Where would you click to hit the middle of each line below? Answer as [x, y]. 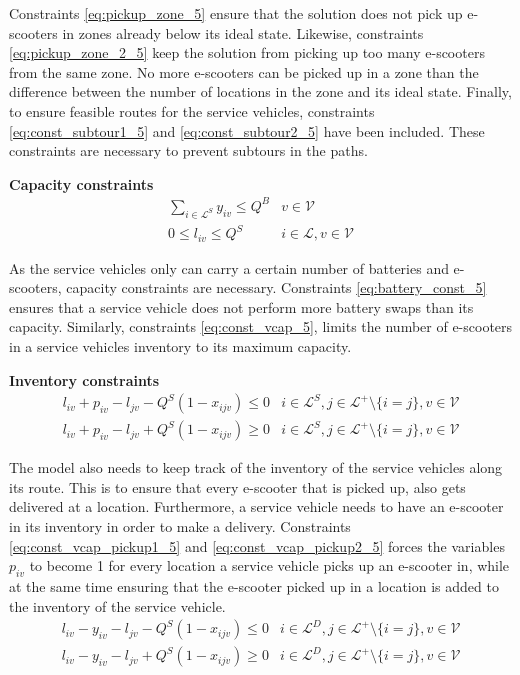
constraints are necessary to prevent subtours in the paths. [188, 150]
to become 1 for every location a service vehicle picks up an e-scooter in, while [269, 565]
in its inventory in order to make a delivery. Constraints [180, 526]
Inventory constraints [84, 379]
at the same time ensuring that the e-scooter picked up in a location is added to [254, 586]
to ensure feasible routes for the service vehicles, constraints [192, 110]
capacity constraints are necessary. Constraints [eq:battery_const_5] [276, 287]
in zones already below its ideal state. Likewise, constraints [243, 32]
